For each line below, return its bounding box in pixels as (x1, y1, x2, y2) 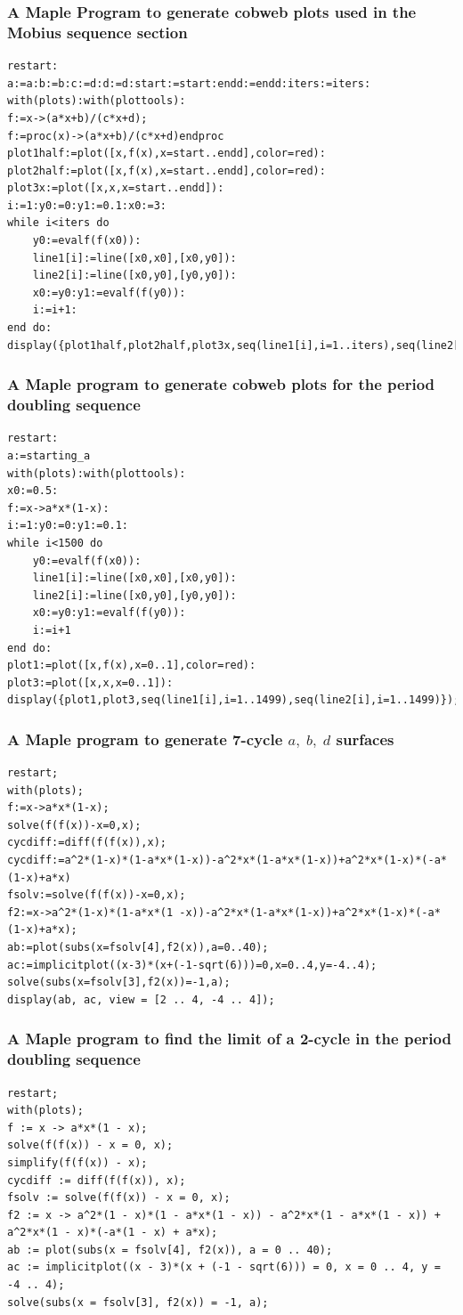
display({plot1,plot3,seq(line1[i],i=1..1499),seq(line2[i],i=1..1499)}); (7, 694, 460, 707)
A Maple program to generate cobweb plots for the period (7, 373, 435, 395)
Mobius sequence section (7, 20, 188, 43)
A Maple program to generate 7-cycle (7, 727, 283, 750)
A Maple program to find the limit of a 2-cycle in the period (7, 1027, 451, 1050)
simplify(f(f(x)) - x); (7, 1156, 148, 1169)
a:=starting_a (7, 449, 91, 462)
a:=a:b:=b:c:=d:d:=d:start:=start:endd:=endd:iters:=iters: (7, 77, 371, 90)
